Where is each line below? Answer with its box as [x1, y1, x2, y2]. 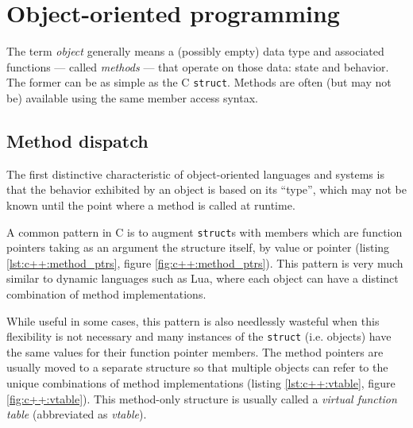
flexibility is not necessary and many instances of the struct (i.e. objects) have [6, 328, 392, 345]
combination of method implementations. [6, 285, 206, 302]
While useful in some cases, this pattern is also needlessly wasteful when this [6, 312, 380, 329]
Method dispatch [6, 128, 149, 152]
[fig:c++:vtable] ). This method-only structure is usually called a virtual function [6, 390, 397, 407]
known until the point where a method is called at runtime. [6, 196, 295, 213]
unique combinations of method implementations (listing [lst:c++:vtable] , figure [6, 375, 396, 391]
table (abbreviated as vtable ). [6, 406, 147, 422]
